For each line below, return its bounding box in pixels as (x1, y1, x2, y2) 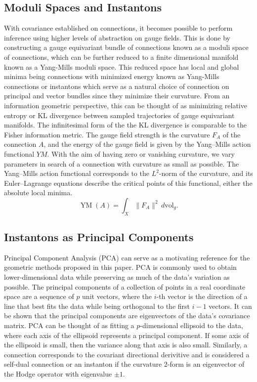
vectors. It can (209, 300, 252, 311)
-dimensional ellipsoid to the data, (140, 320, 243, 331)
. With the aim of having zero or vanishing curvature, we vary (47, 148, 235, 159)
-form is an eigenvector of (167, 359, 245, 369)
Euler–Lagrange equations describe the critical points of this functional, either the (4, 177, 253, 188)
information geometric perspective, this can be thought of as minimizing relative (4, 100, 247, 110)
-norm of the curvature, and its (159, 168, 253, 178)
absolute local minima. (4, 187, 73, 198)
